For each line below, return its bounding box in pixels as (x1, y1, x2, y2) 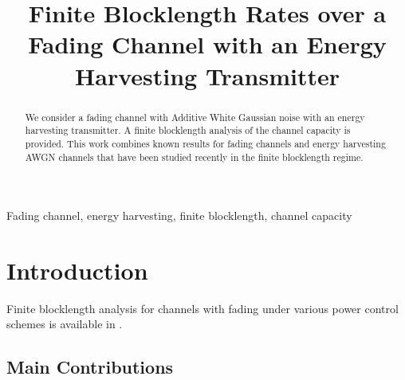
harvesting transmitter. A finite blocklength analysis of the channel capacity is (25, 123, 351, 137)
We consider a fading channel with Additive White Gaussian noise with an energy (25, 110, 365, 123)
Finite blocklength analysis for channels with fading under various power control (6, 300, 399, 316)
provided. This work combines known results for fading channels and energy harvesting (25, 136, 386, 150)
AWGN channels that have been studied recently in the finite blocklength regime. (25, 150, 364, 163)
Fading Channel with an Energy (28, 28, 387, 61)
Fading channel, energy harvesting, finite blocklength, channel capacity (6, 207, 352, 224)
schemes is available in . (6, 315, 123, 332)
